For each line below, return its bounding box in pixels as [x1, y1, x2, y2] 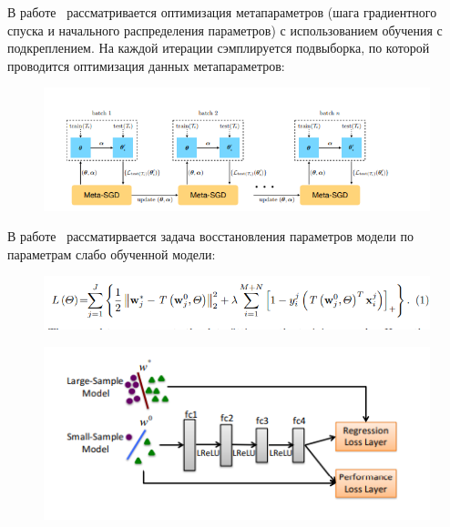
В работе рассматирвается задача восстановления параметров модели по [7, 227, 414, 246]
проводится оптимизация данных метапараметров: [7, 56, 285, 75]
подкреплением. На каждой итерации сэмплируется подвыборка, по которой [7, 38, 430, 57]
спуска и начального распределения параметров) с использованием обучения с [7, 20, 443, 39]
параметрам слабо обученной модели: [7, 244, 216, 263]
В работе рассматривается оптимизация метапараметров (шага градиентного [7, 3, 437, 21]
